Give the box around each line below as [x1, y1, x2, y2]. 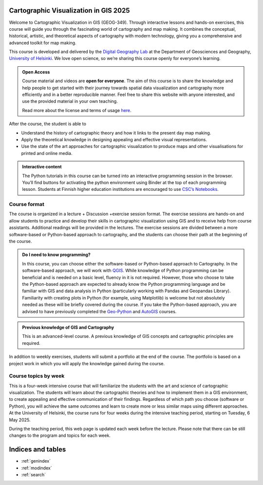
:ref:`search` [21, 472, 46, 478]
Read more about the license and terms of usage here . [22, 107, 131, 113]
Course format [9, 201, 45, 208]
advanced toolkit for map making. [9, 39, 76, 46]
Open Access [22, 69, 50, 75]
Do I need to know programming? [22, 252, 91, 258]
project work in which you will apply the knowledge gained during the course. [9, 360, 165, 366]
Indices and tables [9, 446, 66, 454]
